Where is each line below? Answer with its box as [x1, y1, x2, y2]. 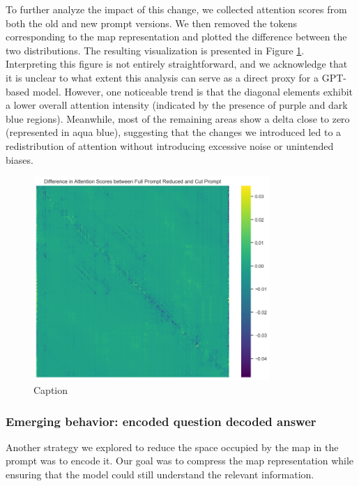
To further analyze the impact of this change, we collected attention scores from [6, 2, 347, 16]
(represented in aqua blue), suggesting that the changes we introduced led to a [6, 125, 342, 139]
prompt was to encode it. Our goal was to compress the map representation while [6, 453, 354, 468]
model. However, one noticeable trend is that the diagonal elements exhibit [32, 84, 353, 98]
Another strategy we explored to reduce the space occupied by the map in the [6, 439, 339, 454]
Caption [33, 383, 68, 397]
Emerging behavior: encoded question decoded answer [6, 412, 316, 430]
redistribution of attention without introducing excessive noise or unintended [6, 138, 334, 153]
